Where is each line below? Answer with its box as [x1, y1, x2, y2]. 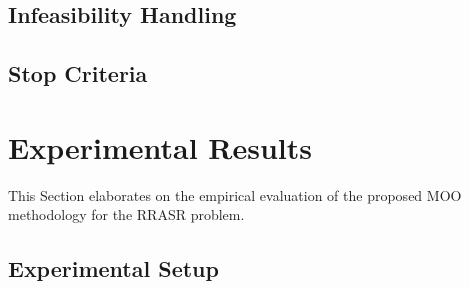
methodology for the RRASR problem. [8, 204, 245, 225]
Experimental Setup [8, 253, 219, 284]
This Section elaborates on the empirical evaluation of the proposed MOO [8, 184, 462, 205]
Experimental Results [8, 126, 312, 167]
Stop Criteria [8, 58, 148, 89]
